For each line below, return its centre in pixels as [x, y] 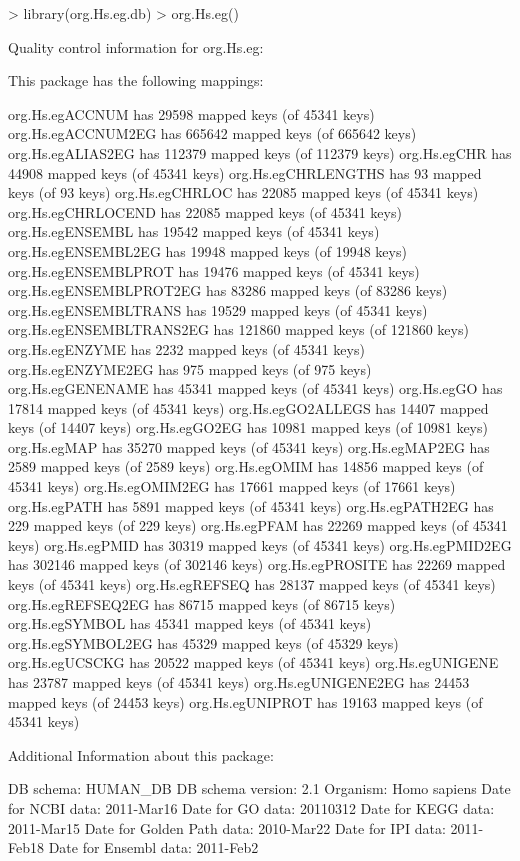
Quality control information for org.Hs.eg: [136, 46]
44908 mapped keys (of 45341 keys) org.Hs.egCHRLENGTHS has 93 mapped [245, 172]
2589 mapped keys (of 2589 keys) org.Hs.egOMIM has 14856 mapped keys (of [246, 466]
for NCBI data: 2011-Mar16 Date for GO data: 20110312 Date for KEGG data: [251, 807]
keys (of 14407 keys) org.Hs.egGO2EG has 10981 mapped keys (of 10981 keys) [248, 427]
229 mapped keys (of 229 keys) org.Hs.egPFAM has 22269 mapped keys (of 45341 [258, 525]
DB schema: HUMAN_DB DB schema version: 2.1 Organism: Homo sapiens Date [259, 788]
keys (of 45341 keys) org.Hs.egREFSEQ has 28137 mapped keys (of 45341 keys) [252, 584]
